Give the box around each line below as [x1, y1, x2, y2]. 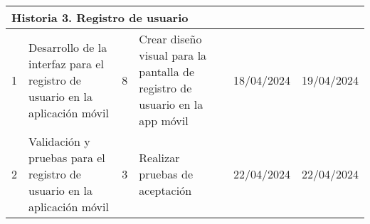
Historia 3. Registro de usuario [11, 9, 189, 26]
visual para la [139, 47, 207, 63]
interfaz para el [28, 55, 104, 72]
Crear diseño [139, 31, 202, 47]
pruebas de [139, 166, 193, 182]
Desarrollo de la [28, 38, 107, 55]
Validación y [28, 133, 90, 149]
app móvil [139, 112, 189, 129]
